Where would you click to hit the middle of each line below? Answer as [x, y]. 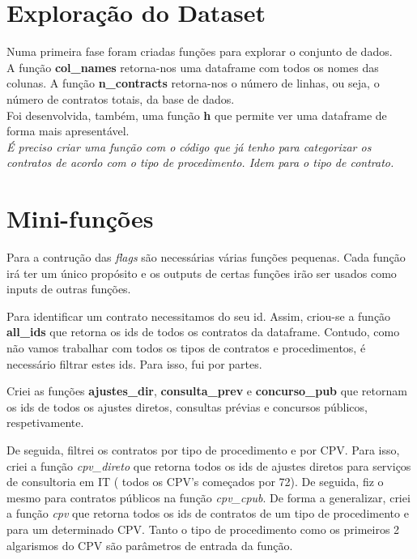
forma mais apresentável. [68, 131]
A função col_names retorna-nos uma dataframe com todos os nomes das [193, 67]
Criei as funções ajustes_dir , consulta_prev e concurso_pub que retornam [207, 391]
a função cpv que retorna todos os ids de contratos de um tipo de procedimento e [208, 513]
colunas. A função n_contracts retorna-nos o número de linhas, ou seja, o [193, 83]
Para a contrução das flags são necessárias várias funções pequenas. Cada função [206, 257]
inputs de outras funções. [69, 289]
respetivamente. [45, 422]
